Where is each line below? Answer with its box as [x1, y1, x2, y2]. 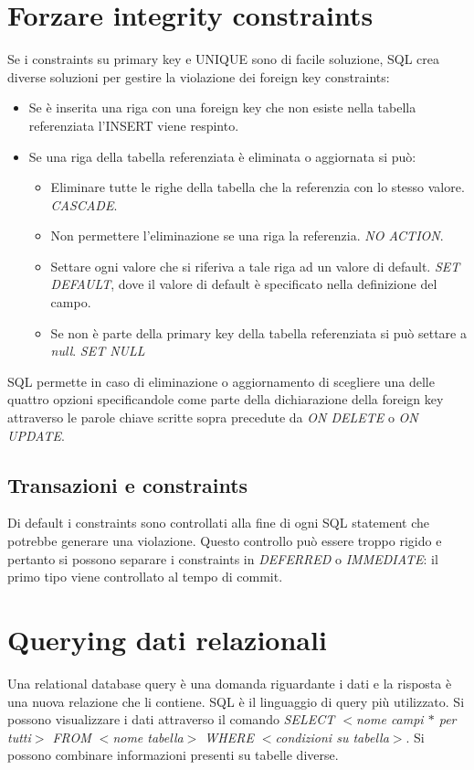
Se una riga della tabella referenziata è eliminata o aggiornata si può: [28, 146, 416, 166]
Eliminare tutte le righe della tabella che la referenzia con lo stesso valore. [50, 177, 465, 197]
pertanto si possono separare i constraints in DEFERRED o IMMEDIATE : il [7, 549, 438, 568]
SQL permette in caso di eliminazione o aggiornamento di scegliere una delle [7, 371, 435, 390]
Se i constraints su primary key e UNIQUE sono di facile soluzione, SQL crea [7, 49, 440, 69]
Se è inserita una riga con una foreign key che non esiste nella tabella [28, 98, 416, 117]
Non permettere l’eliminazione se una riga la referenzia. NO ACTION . [50, 226, 444, 245]
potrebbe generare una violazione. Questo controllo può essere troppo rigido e [7, 531, 442, 551]
